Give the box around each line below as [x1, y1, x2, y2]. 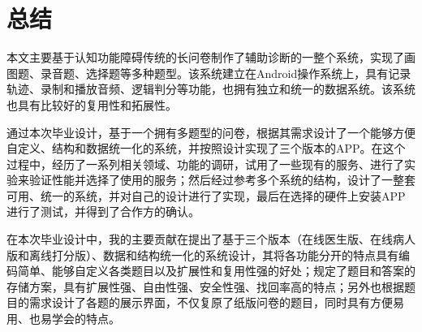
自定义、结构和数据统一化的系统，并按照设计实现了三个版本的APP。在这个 [6, 140, 406, 157]
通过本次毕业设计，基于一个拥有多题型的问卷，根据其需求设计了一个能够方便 [6, 123, 416, 140]
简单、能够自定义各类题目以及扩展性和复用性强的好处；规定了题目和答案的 [17, 262, 416, 279]
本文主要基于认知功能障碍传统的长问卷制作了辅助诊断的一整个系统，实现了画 [6, 49, 416, 66]
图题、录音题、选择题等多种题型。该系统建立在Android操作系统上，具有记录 [6, 64, 411, 81]
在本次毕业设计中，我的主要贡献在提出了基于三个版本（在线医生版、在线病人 [6, 231, 416, 248]
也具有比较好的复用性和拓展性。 [6, 96, 177, 113]
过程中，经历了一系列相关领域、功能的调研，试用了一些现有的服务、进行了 [6, 155, 404, 172]
